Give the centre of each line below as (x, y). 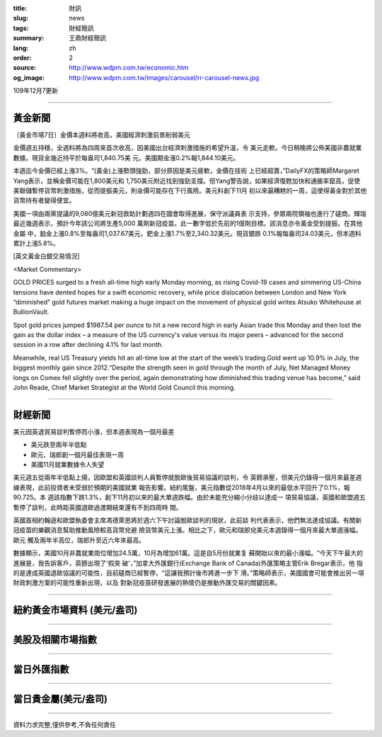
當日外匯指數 (41, 669)
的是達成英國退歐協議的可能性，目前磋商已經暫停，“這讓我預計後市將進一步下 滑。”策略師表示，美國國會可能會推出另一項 (189, 573)
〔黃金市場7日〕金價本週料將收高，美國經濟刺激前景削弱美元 (102, 135)
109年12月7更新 (36, 91)
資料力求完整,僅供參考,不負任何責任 (65, 724)
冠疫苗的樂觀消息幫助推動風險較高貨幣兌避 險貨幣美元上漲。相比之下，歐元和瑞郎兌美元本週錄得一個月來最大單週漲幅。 (187, 530)
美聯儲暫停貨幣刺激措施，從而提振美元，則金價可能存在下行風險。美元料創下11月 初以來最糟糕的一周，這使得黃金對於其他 (190, 190)
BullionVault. (31, 312)
